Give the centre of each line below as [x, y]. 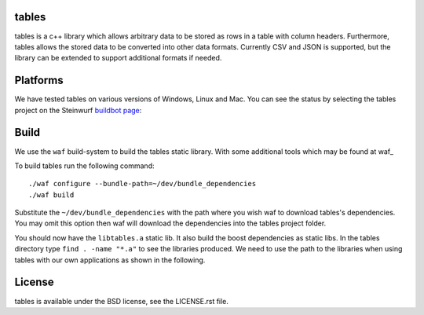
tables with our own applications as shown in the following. [110, 260]
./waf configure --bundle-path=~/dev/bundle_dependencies [143, 184]
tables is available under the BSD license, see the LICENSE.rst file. [122, 301]
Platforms [39, 81]
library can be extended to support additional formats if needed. [118, 58]
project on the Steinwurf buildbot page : [78, 110]
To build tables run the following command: [84, 166]
